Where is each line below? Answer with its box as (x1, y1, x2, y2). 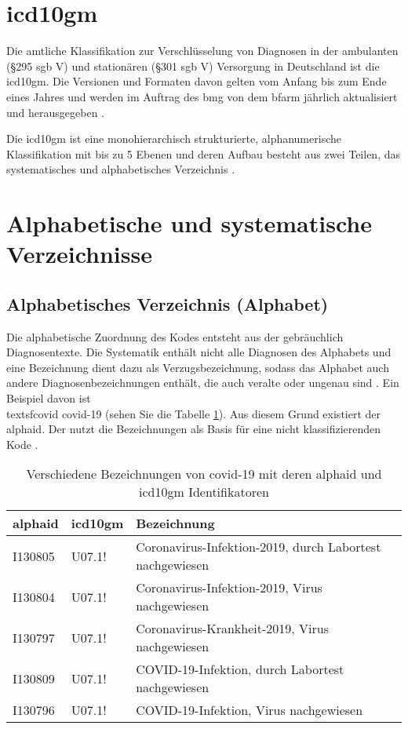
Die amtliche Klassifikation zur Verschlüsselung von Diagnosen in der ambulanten (6, 42, 399, 59)
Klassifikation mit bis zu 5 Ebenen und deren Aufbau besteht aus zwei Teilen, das (6, 145, 400, 162)
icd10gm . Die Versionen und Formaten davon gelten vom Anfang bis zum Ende (6, 73, 387, 89)
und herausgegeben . (6, 104, 104, 120)
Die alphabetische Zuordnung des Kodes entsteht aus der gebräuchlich (6, 328, 344, 344)
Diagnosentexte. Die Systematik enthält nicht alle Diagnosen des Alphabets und (6, 344, 392, 360)
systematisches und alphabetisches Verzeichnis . (6, 161, 235, 177)
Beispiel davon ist (6, 390, 91, 406)
